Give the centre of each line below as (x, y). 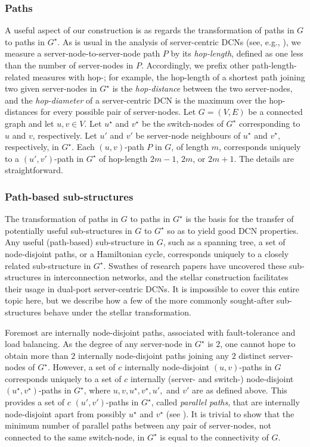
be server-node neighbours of (188, 135)
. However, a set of (82, 367)
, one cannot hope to (258, 344)
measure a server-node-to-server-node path (83, 53)
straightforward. (34, 170)
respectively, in (32, 147)
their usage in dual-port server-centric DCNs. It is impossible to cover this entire (152, 288)
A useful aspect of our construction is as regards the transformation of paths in (150, 30)
